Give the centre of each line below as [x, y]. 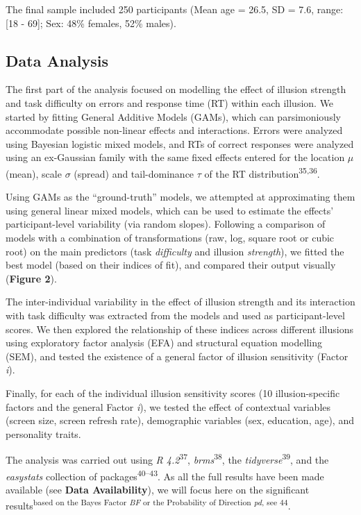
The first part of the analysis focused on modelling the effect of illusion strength [176, 89]
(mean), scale [34, 173]
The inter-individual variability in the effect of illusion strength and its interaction [180, 302]
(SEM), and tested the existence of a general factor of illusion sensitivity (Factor [177, 356]
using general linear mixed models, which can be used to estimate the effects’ [170, 210]
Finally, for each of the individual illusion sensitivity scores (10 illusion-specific [173, 392]
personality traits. [43, 433]
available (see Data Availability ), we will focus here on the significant [158, 489]
